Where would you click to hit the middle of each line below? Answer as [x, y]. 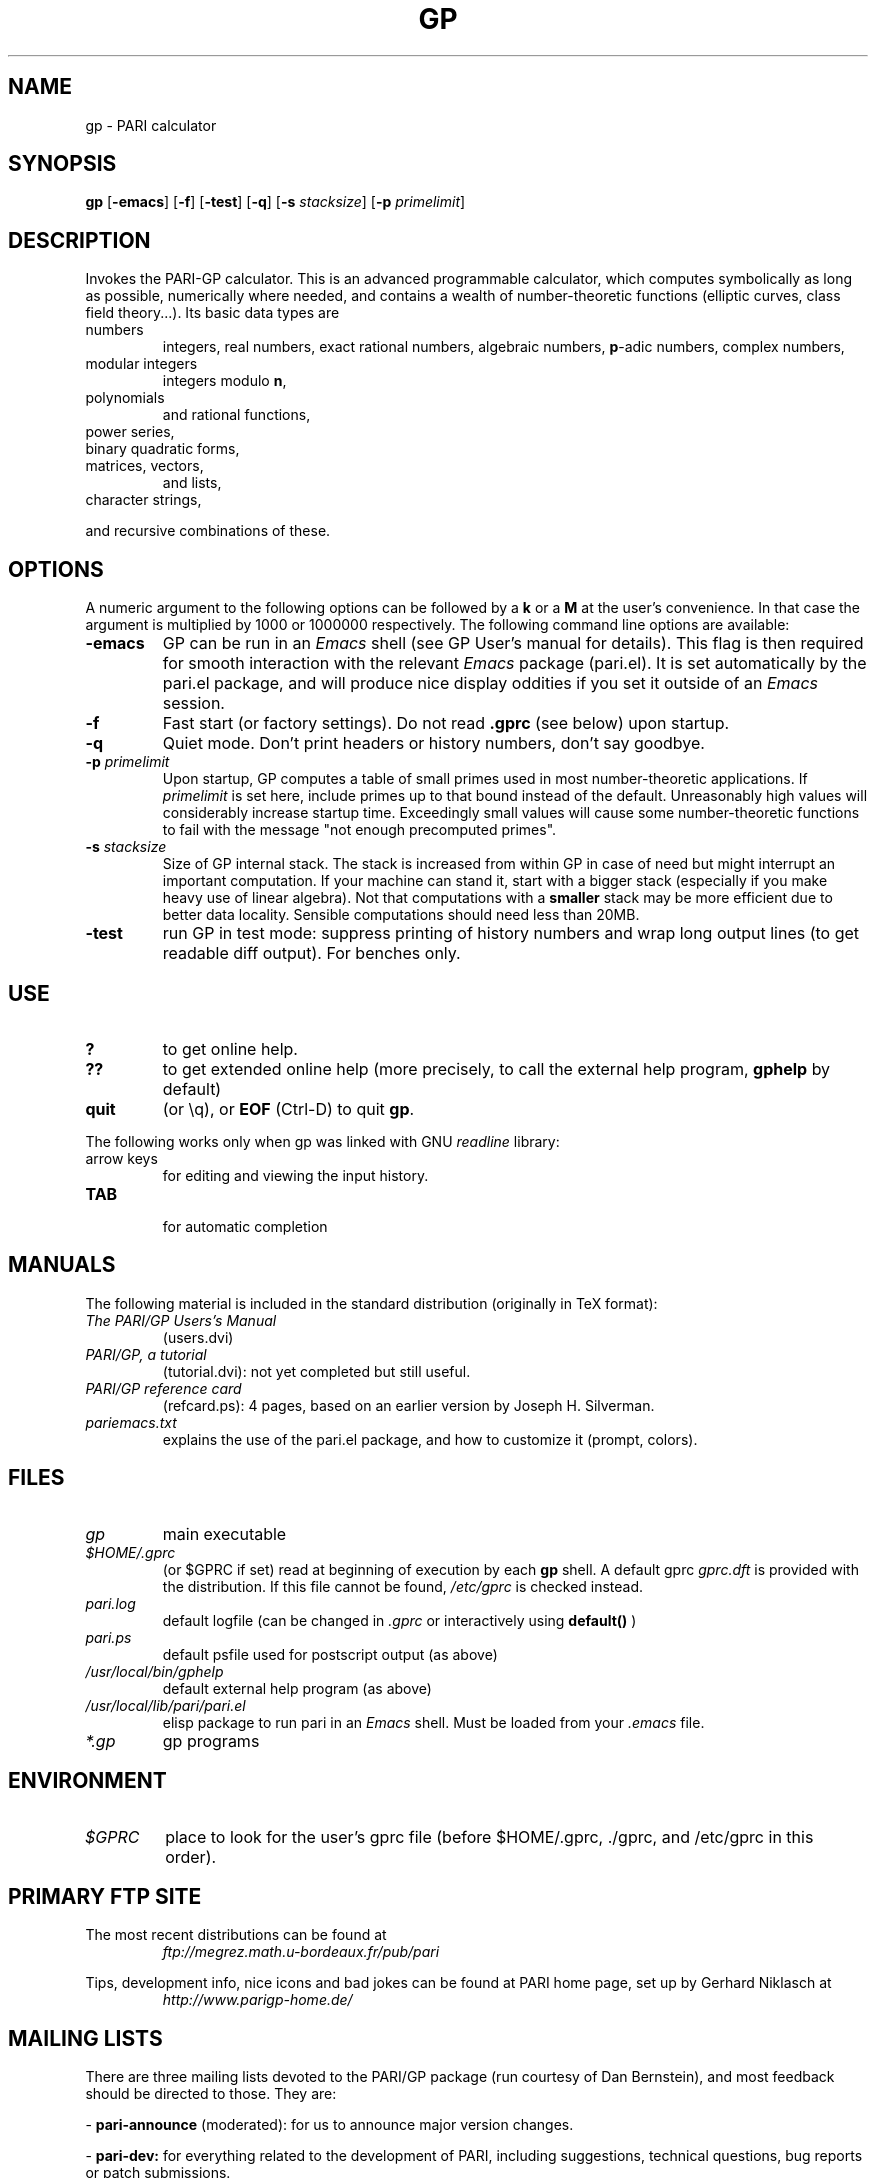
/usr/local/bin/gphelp [154, 1671]
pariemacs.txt [131, 1422]
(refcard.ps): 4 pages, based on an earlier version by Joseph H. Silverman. [408, 1405]
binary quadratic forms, [162, 449]
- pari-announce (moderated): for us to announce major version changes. [329, 2125]
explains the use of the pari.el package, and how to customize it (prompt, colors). [430, 1439]
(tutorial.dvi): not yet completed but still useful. [316, 1371]
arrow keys [121, 1158]
